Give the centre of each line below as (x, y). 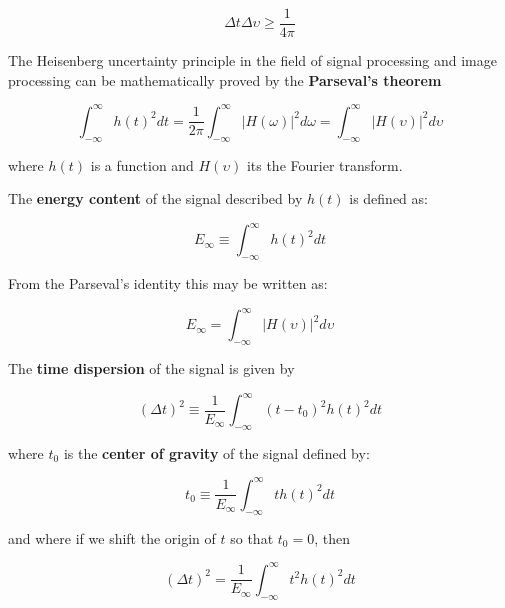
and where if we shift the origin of (112, 537)
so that (252, 537)
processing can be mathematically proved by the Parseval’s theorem (225, 79)
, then (332, 537)
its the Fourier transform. (324, 164)
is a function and (142, 164)
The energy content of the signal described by (155, 198)
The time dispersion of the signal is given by (151, 367)
